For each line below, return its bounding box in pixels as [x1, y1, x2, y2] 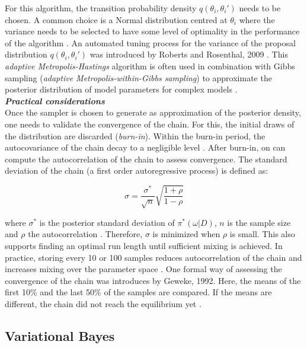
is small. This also [229, 228, 295, 240]
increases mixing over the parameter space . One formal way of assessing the [5, 263, 282, 275]
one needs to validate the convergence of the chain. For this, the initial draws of [5, 117, 295, 130]
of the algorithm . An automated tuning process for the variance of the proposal [5, 36, 296, 49]
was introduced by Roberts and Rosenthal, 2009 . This [89, 48, 288, 60]
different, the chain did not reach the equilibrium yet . [5, 298, 202, 310]
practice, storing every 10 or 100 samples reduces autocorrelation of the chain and [5, 251, 302, 263]
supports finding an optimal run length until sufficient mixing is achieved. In [5, 240, 283, 252]
